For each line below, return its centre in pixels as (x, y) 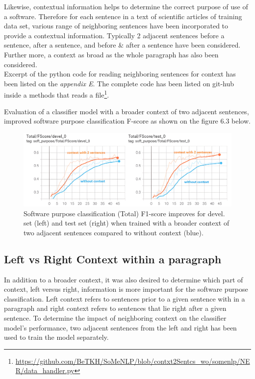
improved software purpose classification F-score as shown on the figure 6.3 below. (127, 121)
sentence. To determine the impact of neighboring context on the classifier (115, 318)
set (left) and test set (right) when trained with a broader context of (127, 223)
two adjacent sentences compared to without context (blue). (114, 232)
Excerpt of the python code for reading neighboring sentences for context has (120, 74)
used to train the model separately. (56, 337)
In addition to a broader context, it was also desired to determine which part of (124, 279)
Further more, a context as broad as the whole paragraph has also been (111, 54)
